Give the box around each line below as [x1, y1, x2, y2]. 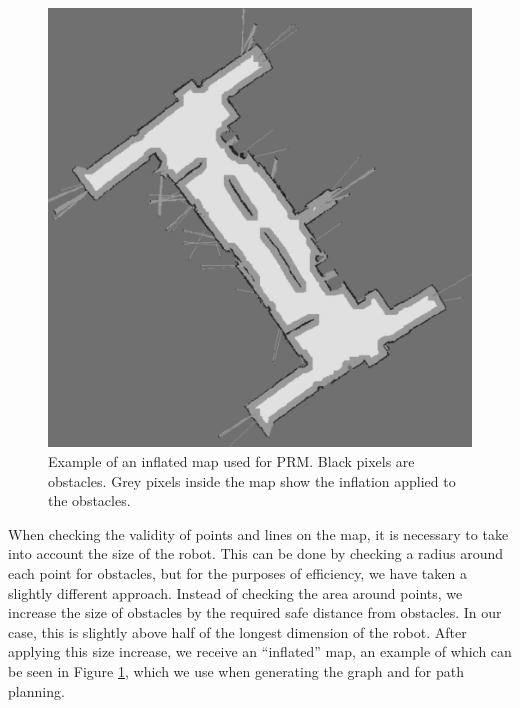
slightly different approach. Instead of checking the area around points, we [8, 582, 463, 603]
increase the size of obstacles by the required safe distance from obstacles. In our [8, 602, 502, 623]
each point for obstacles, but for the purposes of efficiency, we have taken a [8, 563, 467, 583]
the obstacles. [48, 490, 131, 511]
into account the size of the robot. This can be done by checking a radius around [8, 543, 504, 564]
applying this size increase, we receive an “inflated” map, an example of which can [8, 641, 512, 662]
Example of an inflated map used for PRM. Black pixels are [48, 451, 415, 472]
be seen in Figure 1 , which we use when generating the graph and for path [8, 660, 464, 681]
